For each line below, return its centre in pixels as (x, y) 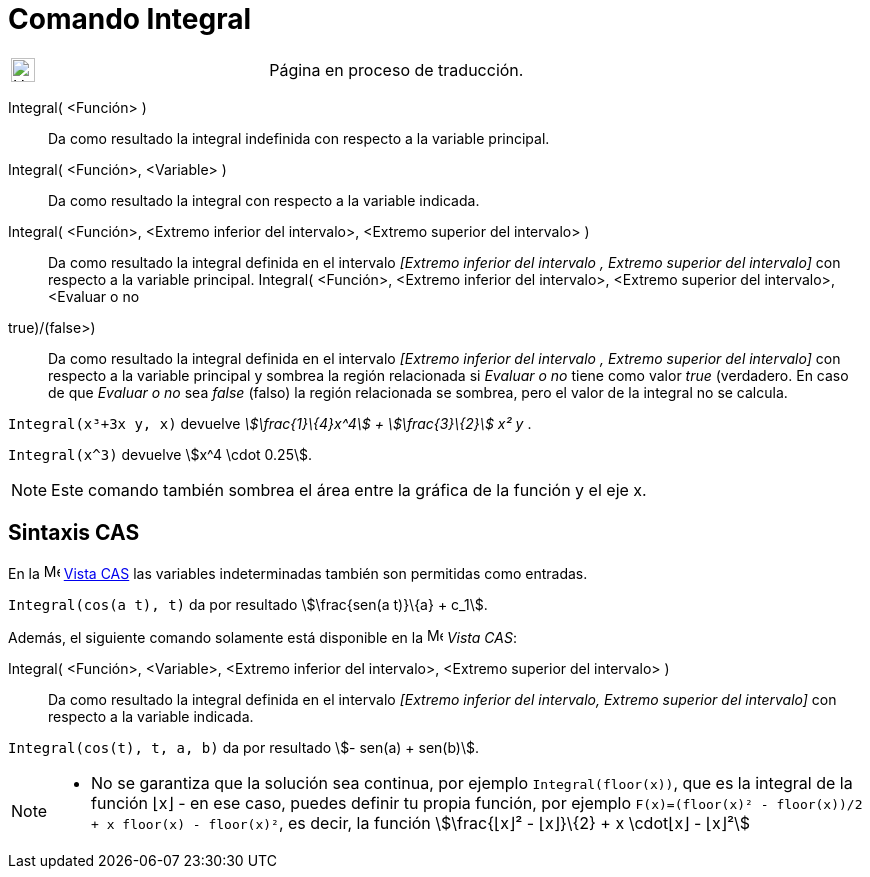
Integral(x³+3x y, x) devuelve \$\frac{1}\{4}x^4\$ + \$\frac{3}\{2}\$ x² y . (270, 423)
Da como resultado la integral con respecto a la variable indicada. (264, 200)
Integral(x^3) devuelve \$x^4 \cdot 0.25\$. (160, 454)
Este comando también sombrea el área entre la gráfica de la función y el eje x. (349, 489)
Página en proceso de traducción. (396, 69)
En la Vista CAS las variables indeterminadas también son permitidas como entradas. (298, 573)
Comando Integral (130, 19)
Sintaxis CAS (74, 533)
